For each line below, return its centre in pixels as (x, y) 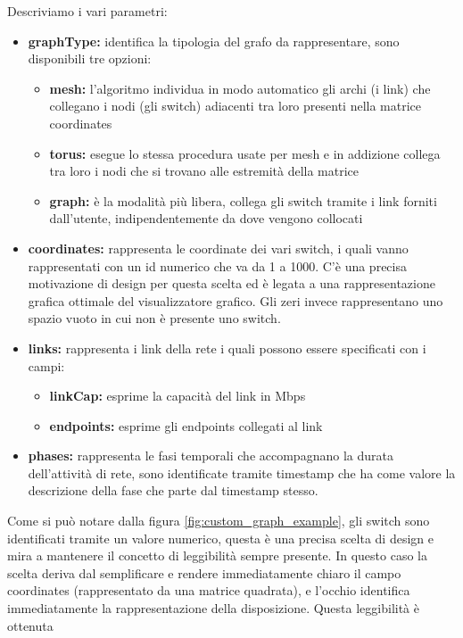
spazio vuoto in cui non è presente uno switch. (154, 318)
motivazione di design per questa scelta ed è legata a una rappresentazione (231, 283)
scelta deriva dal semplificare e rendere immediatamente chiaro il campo (204, 572)
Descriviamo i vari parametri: (87, 11)
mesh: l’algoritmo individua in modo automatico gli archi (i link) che (240, 88)
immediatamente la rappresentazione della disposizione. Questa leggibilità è (213, 608)
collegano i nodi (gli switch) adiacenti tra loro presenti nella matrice (236, 106)
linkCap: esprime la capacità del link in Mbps (178, 396)
